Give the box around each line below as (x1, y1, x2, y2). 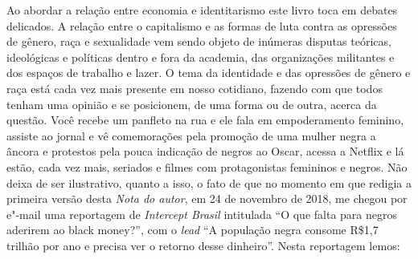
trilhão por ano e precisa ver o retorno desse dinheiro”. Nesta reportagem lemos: (6, 237, 400, 253)
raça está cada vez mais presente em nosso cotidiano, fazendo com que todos (6, 79, 383, 96)
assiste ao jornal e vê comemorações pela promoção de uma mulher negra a (6, 127, 376, 144)
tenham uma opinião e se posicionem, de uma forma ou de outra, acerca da (6, 95, 377, 112)
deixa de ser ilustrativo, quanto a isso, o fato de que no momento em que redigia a (6, 174, 412, 191)
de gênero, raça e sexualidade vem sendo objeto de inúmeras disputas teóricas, (6, 33, 391, 50)
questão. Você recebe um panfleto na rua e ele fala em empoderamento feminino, (6, 111, 404, 128)
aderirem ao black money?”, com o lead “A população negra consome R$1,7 (6, 221, 379, 238)
